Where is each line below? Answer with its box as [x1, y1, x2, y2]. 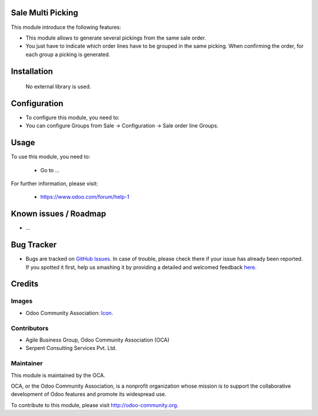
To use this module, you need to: [11, 153, 91, 160]
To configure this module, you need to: [25, 114, 120, 121]
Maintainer [11, 359, 43, 368]
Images [11, 297, 33, 305]
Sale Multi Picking [11, 8, 78, 18]
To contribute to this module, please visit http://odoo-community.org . [11, 401, 179, 408]
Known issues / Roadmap [11, 209, 106, 219]
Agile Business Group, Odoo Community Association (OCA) [25, 336, 170, 343]
